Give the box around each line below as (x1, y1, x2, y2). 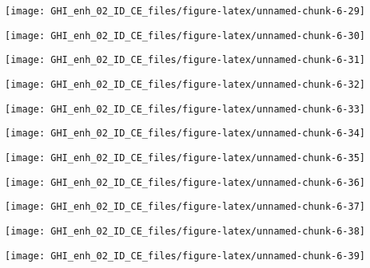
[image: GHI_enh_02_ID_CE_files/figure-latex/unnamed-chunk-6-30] (5, 30, 366, 41)
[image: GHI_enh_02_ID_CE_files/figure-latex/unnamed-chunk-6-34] (5, 128, 366, 140)
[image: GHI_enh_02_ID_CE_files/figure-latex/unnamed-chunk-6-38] (5, 225, 366, 237)
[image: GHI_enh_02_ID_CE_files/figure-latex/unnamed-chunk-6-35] (5, 152, 366, 164)
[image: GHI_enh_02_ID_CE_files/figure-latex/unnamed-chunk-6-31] (5, 54, 366, 66)
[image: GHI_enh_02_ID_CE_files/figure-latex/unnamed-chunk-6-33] (5, 103, 366, 115)
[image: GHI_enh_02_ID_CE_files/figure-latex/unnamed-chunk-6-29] (5, 6, 366, 17)
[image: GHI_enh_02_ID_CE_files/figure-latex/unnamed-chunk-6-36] (5, 176, 366, 188)
